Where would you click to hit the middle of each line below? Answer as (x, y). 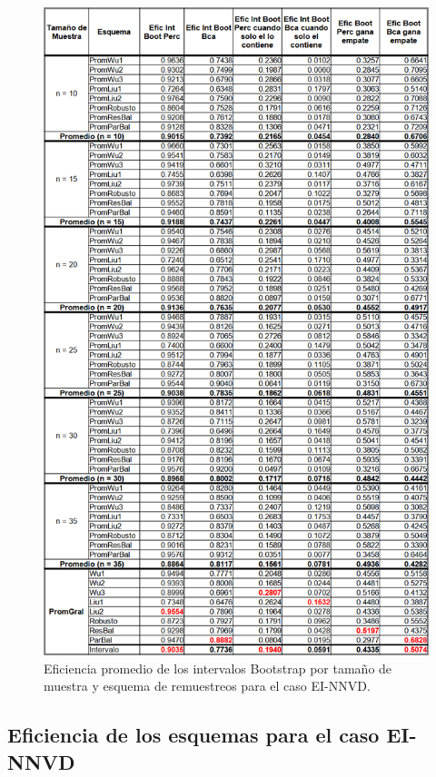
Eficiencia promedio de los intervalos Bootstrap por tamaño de (218, 668)
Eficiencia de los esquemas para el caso (193, 735)
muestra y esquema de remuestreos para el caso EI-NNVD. (207, 686)
